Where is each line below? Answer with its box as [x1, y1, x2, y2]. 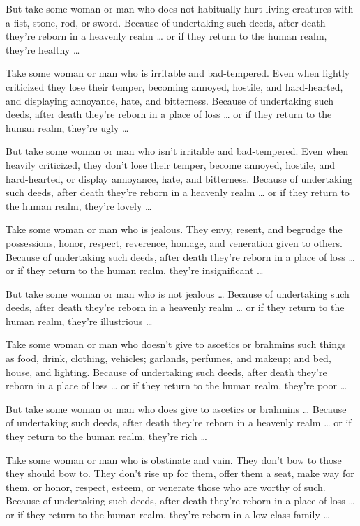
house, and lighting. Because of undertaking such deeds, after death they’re [6, 364, 327, 379]
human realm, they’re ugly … [6, 120, 129, 135]
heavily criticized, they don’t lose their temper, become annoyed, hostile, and [6, 157, 335, 172]
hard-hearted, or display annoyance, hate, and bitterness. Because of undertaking [6, 171, 352, 186]
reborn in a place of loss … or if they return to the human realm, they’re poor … [6, 378, 347, 393]
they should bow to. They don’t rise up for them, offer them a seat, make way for [6, 466, 354, 481]
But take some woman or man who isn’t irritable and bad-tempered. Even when [6, 144, 349, 158]
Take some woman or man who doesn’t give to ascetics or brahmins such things [6, 337, 346, 352]
